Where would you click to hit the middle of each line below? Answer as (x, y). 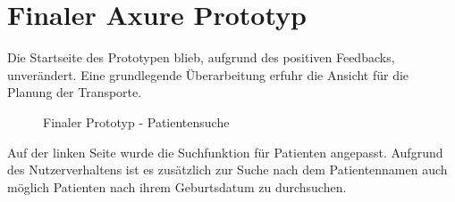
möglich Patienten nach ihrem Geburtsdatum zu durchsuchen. (177, 186)
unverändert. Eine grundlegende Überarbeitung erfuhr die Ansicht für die (208, 74)
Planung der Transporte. (75, 92)
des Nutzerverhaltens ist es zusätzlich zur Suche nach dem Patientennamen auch (227, 170)
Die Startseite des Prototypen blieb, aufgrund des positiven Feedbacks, (201, 57)
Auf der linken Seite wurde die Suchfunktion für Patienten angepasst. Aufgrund (225, 152)
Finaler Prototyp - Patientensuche (136, 121)
